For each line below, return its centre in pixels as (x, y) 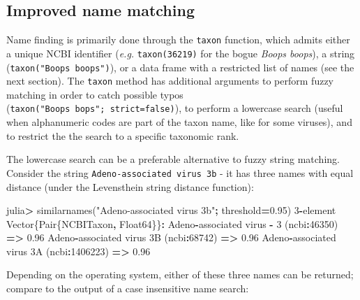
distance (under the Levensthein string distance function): (130, 186)
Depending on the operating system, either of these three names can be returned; (180, 274)
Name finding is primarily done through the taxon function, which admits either (178, 40)
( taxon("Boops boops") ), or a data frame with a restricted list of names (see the (180, 67)
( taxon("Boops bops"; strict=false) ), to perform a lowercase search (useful (175, 108)
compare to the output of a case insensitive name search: (128, 288)
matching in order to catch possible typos (95, 94)
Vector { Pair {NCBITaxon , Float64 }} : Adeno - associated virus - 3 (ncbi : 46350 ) (172, 223)
